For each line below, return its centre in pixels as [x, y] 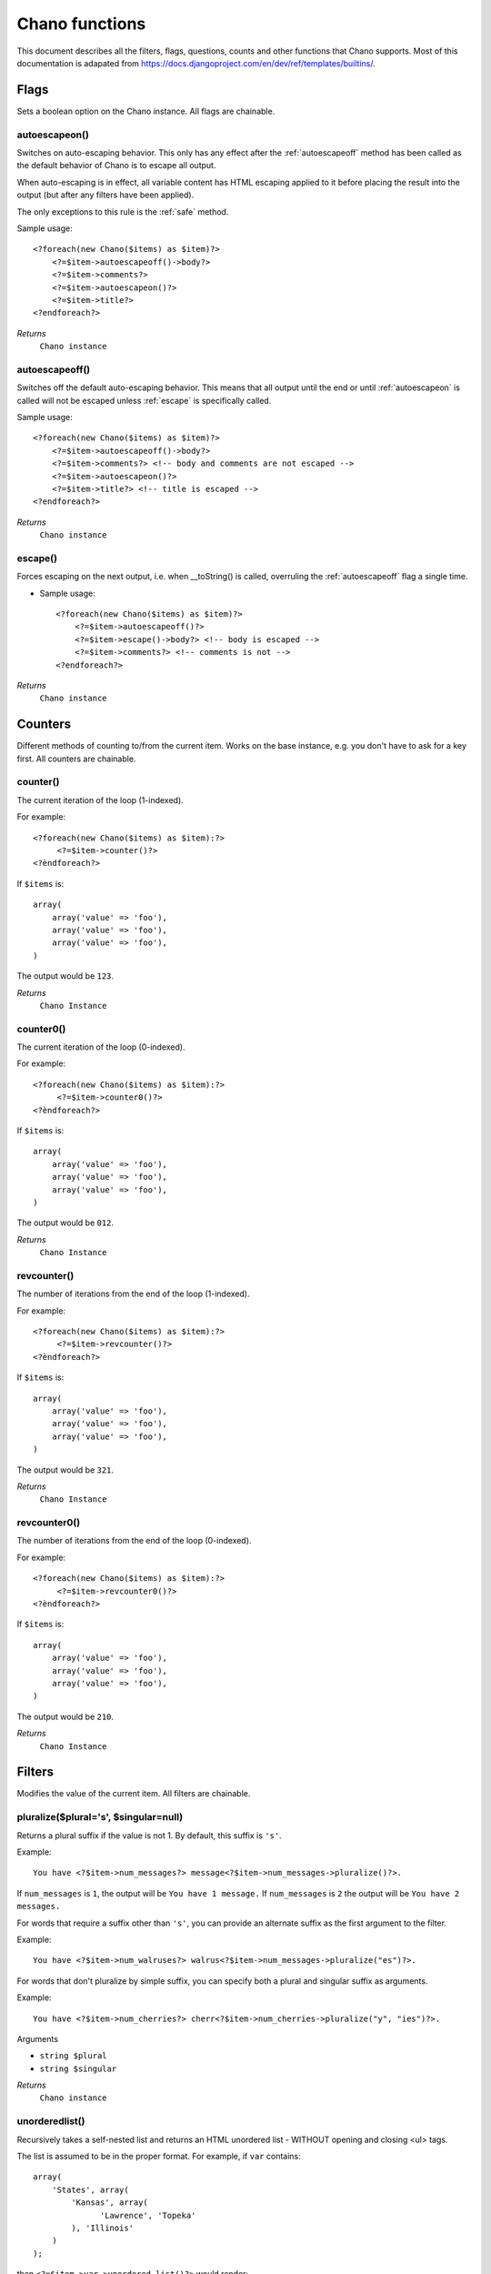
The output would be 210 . [65, 1716]
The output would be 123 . [65, 976]
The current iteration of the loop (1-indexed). [100, 800]
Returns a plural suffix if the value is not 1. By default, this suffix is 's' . [149, 1835]
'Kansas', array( [110, 2203]
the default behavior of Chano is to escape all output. [116, 166]
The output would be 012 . [65, 1223]
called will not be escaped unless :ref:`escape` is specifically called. [144, 400]
